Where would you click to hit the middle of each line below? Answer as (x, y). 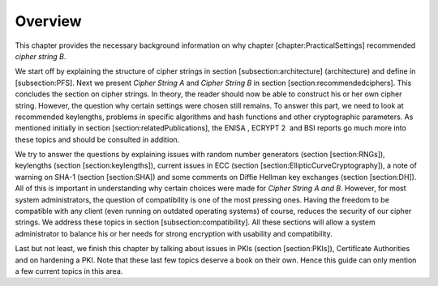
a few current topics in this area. (69, 271)
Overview (48, 21)
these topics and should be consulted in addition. (97, 139)
